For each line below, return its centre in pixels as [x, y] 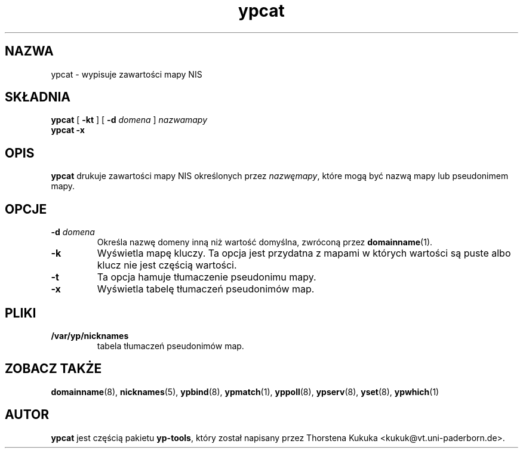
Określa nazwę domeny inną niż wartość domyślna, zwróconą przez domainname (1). [265, 242]
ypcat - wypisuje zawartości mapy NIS [127, 74]
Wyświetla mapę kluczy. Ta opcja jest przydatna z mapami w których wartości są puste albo [304, 253]
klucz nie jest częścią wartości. [167, 265]
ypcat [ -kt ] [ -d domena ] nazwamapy [129, 120]
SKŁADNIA [38, 97]
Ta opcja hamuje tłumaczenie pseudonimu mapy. [207, 277]
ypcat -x [68, 130]
